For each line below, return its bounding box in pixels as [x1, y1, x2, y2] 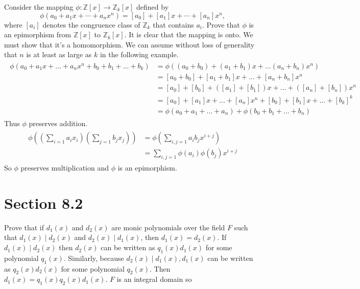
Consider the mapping [4, 2, 74, 12]
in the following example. [100, 49, 179, 60]
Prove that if [4, 222, 44, 232]
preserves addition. [29, 117, 88, 128]
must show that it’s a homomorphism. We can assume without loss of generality [4, 39, 255, 50]
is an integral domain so [116, 274, 192, 284]
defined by [136, 2, 169, 12]
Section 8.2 [4, 192, 83, 213]
